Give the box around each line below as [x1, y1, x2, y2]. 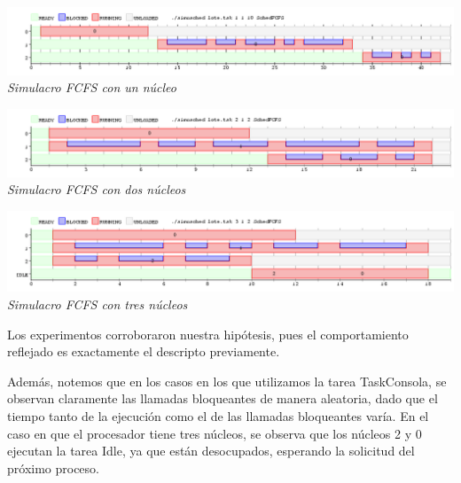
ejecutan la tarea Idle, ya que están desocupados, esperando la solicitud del [7, 441, 415, 460]
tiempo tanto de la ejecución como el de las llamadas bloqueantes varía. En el [7, 407, 429, 425]
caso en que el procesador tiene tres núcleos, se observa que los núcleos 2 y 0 [7, 424, 422, 442]
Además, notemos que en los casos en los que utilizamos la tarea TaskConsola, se [7, 371, 447, 390]
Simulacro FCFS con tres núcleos [7, 295, 188, 314]
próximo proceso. [7, 458, 99, 477]
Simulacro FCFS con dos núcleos [7, 180, 186, 199]
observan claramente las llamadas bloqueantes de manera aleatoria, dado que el [7, 389, 438, 408]
